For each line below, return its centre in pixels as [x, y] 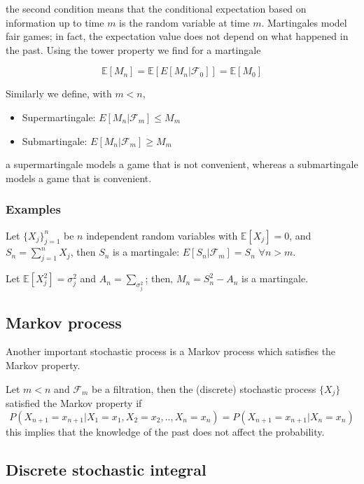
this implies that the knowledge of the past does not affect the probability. [165, 431]
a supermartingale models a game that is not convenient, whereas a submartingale [182, 164]
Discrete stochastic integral [106, 469]
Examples [33, 209]
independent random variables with [162, 235]
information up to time [55, 22]
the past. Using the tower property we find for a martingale [133, 49]
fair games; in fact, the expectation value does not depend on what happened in [177, 36]
